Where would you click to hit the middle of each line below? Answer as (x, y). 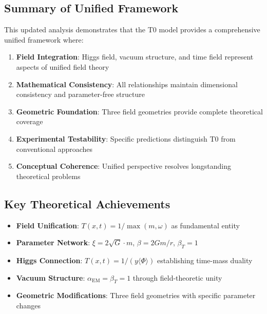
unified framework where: (44, 39)
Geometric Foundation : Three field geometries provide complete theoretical (139, 111)
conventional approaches (54, 149)
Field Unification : (47, 225)
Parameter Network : (53, 242)
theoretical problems (48, 176)
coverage (30, 121)
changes (28, 305)
